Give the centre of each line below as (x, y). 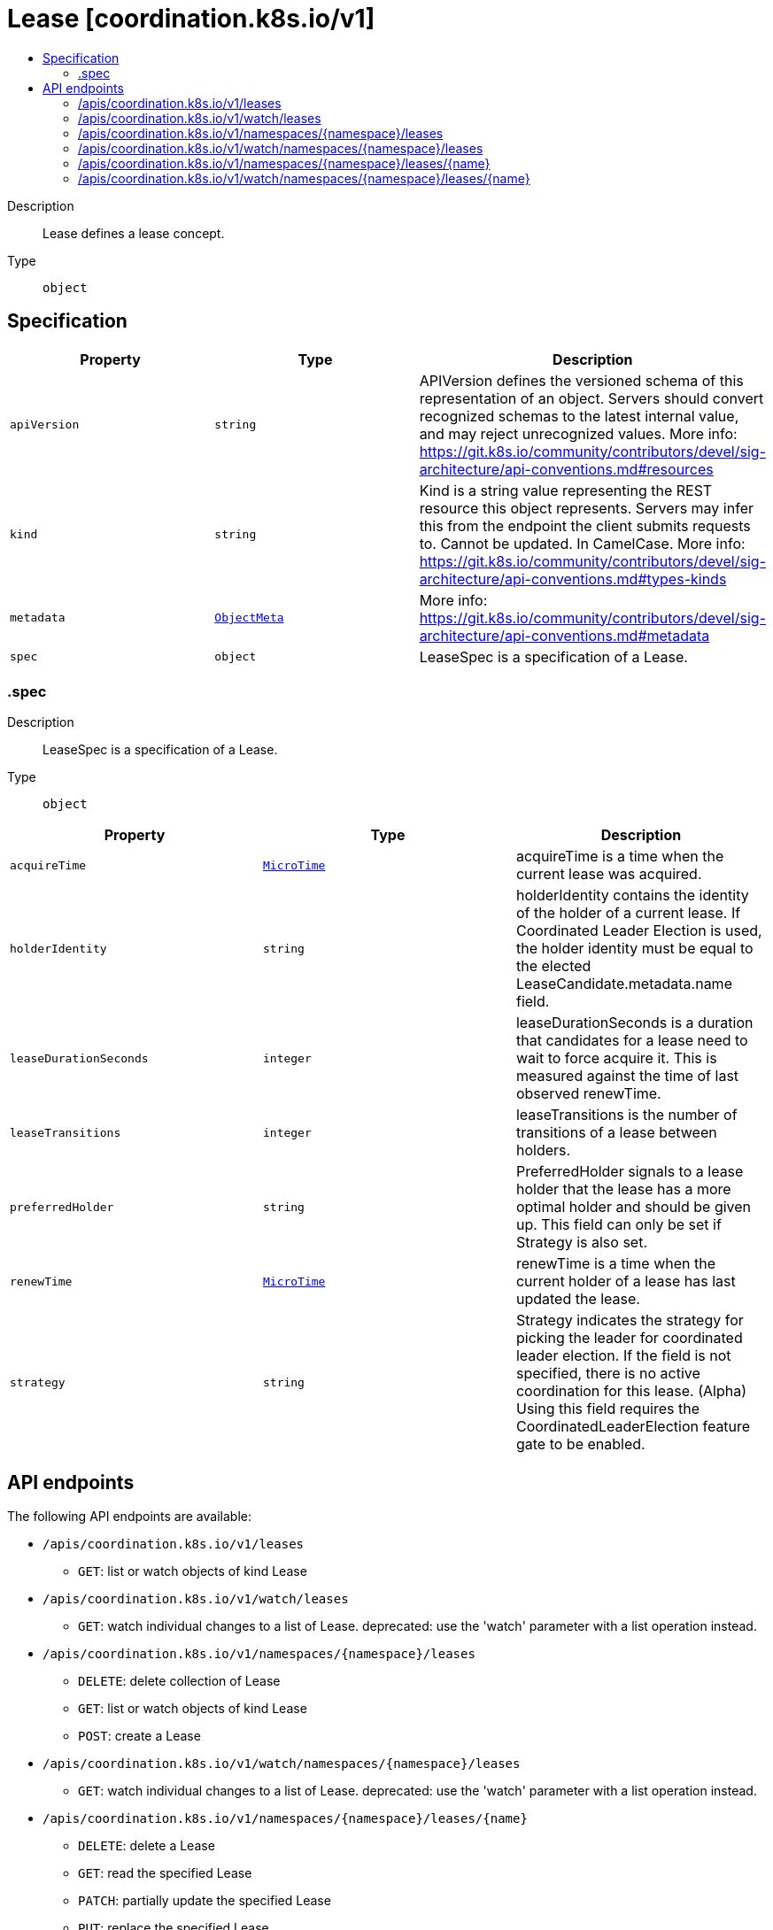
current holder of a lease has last (626, 1282)
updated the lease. (578, 1299)
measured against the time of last (627, 1076)
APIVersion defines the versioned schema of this (581, 380)
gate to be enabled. (580, 1444)
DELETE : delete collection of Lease (179, 1681)
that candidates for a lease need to (632, 1041)
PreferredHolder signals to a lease (630, 1172)
